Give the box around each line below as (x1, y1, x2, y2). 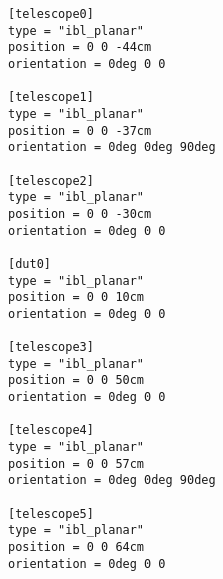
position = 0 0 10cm (8, 290, 145, 305)
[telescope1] (8, 90, 94, 105)
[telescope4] (8, 423, 94, 438)
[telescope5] (8, 506, 94, 521)
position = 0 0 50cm (8, 373, 145, 388)
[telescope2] (8, 173, 94, 188)
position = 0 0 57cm (8, 456, 145, 471)
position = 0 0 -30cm (8, 206, 152, 221)
